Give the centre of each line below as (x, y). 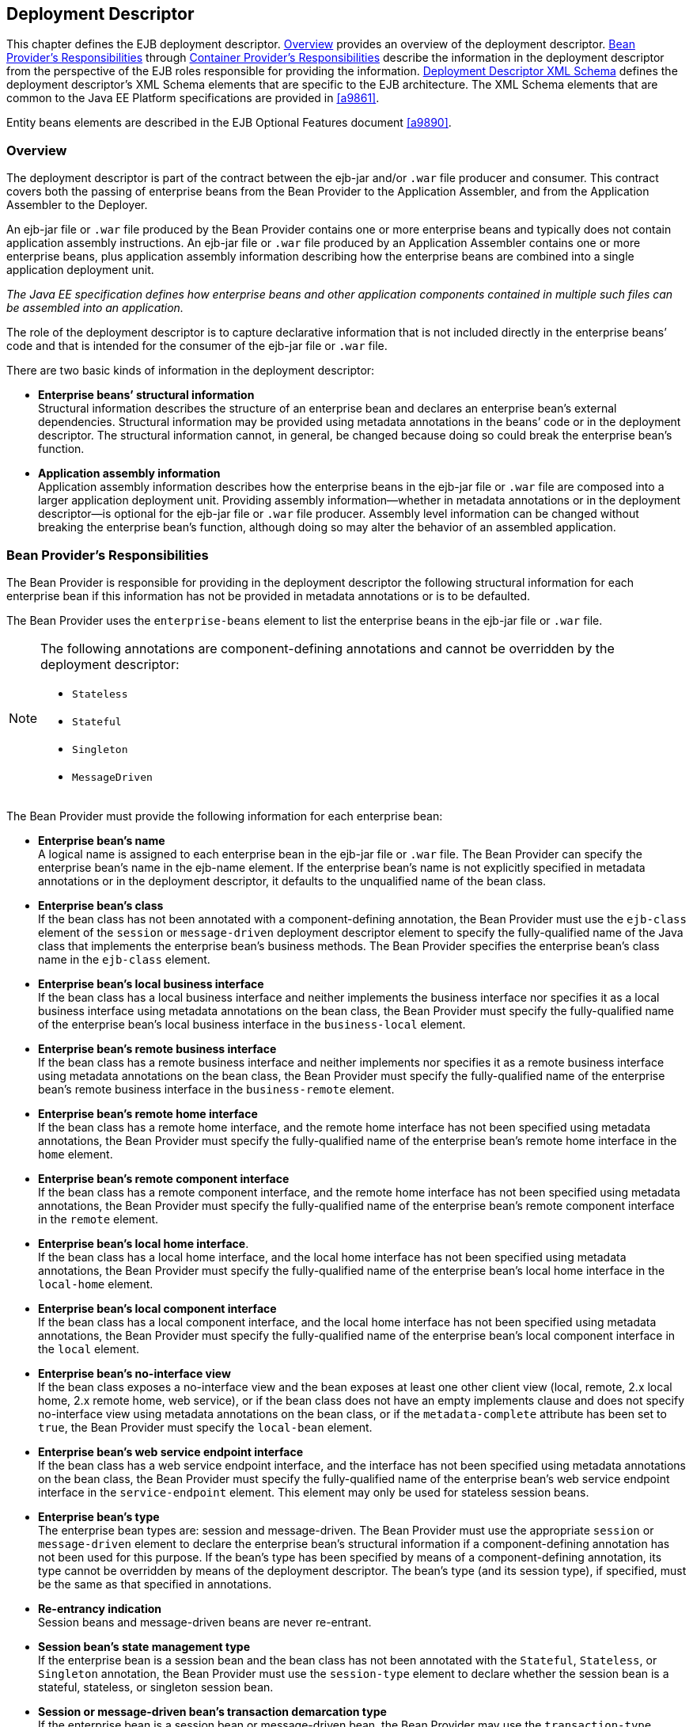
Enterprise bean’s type (99, 1516)
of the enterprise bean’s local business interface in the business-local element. (252, 1024)
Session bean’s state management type (144, 1646)
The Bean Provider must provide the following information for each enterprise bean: (225, 816)
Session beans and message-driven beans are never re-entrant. (205, 1622)
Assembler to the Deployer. (77, 205)
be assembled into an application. (95, 308)
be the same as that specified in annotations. (155, 1584)
